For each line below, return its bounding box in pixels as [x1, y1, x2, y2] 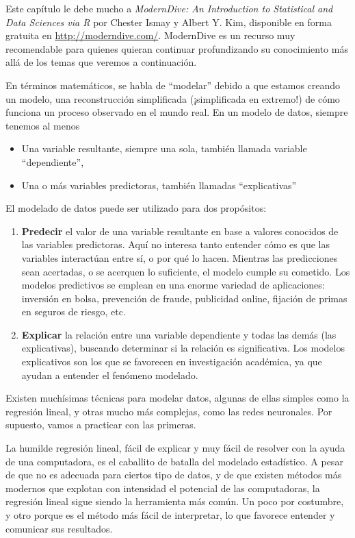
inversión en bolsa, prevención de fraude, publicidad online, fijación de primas [21, 291, 347, 305]
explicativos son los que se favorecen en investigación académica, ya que [21, 354, 322, 369]
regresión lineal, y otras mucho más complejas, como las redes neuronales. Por [5, 404, 332, 418]
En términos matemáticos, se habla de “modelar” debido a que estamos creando [5, 77, 341, 92]
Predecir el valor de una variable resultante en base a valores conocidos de [21, 223, 339, 238]
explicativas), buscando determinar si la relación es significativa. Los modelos [21, 341, 345, 355]
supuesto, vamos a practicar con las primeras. [5, 417, 196, 432]
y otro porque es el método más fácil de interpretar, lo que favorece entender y [5, 508, 335, 522]
